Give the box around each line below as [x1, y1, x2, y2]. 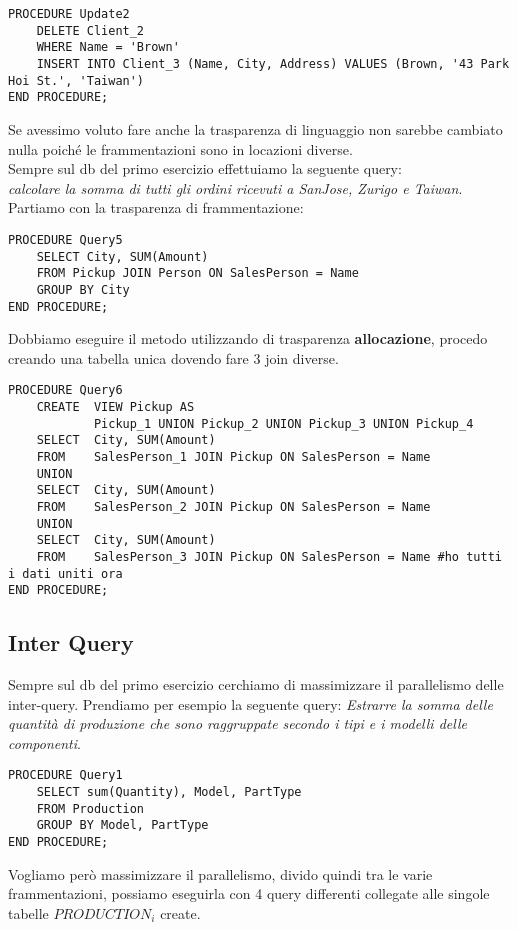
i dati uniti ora [8, 566, 123, 581]
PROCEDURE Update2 [8, 7, 130, 21]
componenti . [8, 732, 81, 753]
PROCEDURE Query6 [8, 383, 123, 398]
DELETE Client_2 [36, 23, 145, 38]
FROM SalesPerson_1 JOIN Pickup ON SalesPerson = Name [36, 450, 431, 464]
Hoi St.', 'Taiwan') [8, 73, 145, 88]
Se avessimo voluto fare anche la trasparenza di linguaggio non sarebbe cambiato [8, 118, 503, 139]
